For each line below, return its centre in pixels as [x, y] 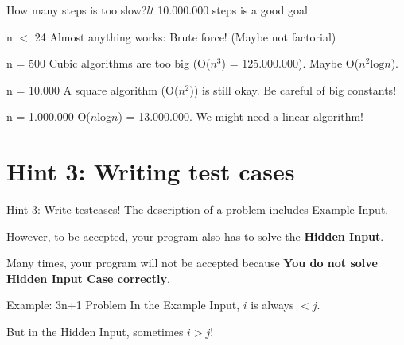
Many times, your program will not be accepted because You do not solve [192, 263]
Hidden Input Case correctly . [88, 278]
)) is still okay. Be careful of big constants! [293, 89]
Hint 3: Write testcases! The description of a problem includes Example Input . [198, 209]
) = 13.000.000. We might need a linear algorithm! [241, 116]
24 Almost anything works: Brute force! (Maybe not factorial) [185, 36]
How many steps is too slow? [77, 10]
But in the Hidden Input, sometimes [95, 332]
